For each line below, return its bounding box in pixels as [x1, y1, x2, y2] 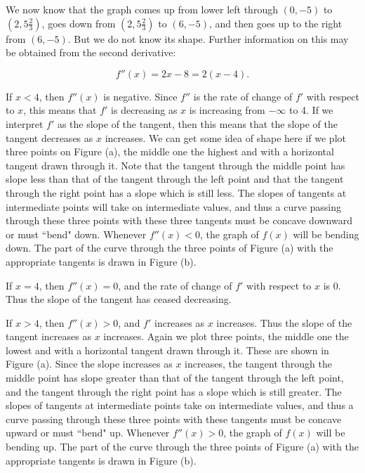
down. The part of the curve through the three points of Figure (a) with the [6, 240, 333, 255]
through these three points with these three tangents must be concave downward [6, 213, 353, 228]
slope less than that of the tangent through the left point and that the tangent [6, 171, 344, 186]
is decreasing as [111, 103, 178, 117]
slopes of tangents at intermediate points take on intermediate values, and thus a [6, 398, 354, 413]
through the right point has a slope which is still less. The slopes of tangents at [6, 185, 347, 200]
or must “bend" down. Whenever [6, 226, 147, 241]
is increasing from [189, 103, 265, 117]
